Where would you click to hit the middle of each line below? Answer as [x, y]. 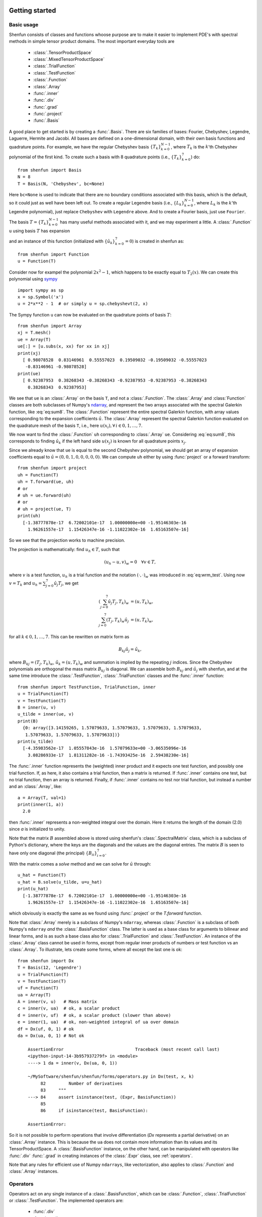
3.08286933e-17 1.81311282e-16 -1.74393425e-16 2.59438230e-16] [108, 755]
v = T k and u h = [25, 583]
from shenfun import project [52, 468]
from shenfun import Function [54, 254]
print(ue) [29, 373]
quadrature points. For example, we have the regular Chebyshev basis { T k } [85, 147]
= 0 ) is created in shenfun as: [155, 241]
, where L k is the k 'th [216, 203]
